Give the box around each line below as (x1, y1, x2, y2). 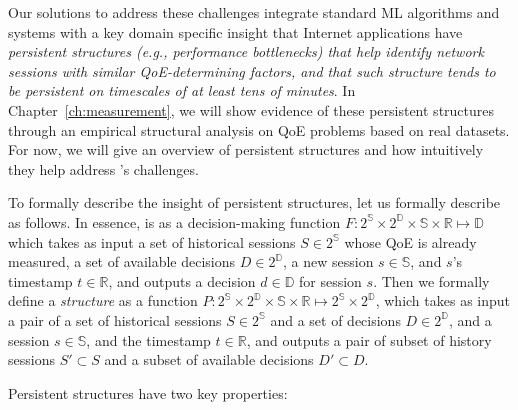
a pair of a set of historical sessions (8, 309, 222, 330)
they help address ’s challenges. (8, 158, 199, 179)
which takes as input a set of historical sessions (8, 231, 296, 252)
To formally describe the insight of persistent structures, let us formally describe (8, 192, 501, 213)
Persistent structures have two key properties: (8, 382, 288, 403)
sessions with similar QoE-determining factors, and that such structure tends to (8, 60, 496, 81)
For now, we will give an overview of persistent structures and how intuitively (8, 139, 484, 160)
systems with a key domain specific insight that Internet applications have (8, 21, 463, 42)
